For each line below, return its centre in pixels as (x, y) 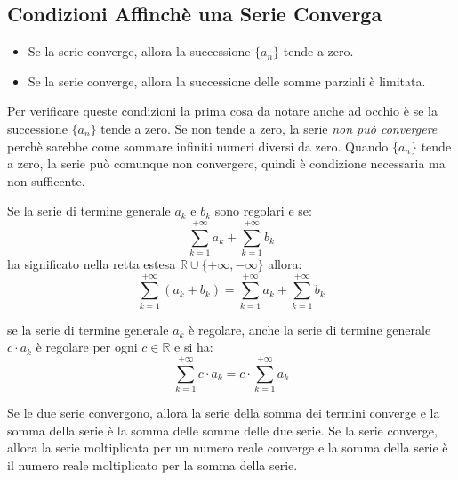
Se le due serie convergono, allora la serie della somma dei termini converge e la (224, 413)
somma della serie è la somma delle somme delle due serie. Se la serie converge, (222, 430)
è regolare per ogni (87, 347)
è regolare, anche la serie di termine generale (310, 329)
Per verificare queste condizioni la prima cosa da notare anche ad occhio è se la (222, 111)
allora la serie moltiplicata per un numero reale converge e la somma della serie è (228, 447)
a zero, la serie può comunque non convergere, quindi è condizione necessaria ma (226, 163)
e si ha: (194, 347)
